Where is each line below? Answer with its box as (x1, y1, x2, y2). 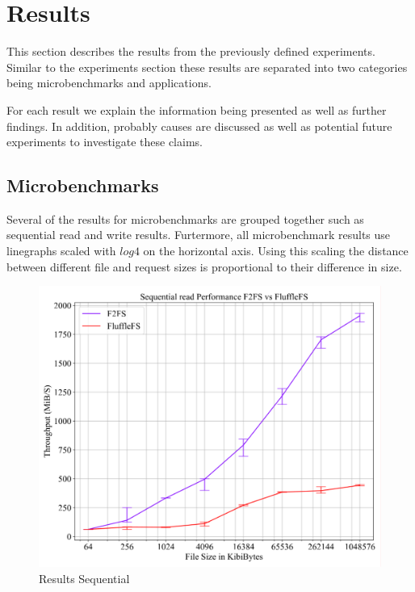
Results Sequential (39, 570, 130, 587)
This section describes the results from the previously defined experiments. (6, 43, 375, 60)
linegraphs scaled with (6, 242, 116, 259)
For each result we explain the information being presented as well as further (6, 101, 387, 118)
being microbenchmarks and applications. (6, 74, 212, 91)
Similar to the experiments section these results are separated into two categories (6, 58, 408, 75)
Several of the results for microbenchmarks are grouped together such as (6, 210, 364, 227)
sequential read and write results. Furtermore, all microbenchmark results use (6, 226, 391, 243)
